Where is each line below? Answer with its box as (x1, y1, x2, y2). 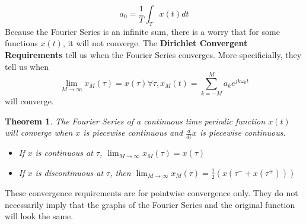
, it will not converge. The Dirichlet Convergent (62, 37, 248, 49)
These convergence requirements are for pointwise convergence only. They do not (5, 186, 298, 199)
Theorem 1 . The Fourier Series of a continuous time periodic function (5, 114, 266, 127)
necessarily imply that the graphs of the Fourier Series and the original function (5, 198, 295, 210)
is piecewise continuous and (83, 126, 183, 139)
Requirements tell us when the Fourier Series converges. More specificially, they (5, 48, 302, 60)
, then (110, 166, 131, 178)
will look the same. (5, 210, 74, 222)
